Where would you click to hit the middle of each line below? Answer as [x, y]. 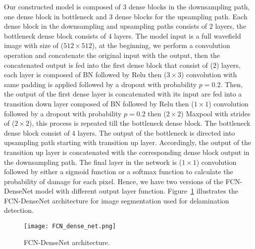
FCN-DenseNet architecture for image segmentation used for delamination [117, 200]
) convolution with [209, 75]
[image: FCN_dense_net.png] [70, 226]
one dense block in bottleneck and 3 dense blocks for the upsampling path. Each [126, 16]
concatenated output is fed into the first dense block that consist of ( [108, 65]
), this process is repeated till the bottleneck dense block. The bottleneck [140, 123]
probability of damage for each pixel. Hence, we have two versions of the [114, 181]
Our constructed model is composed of [62, 6]
